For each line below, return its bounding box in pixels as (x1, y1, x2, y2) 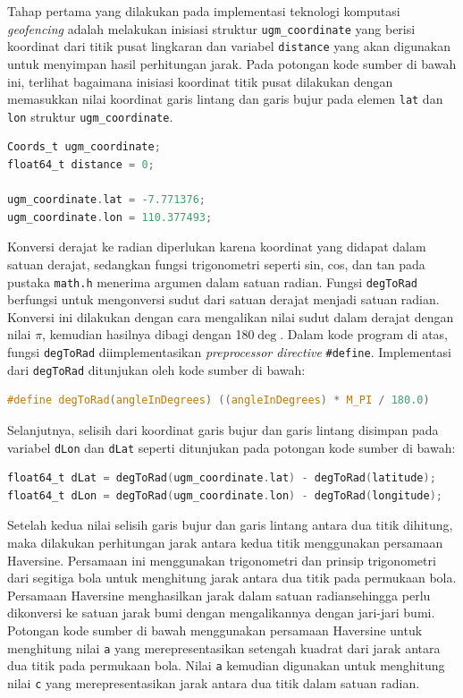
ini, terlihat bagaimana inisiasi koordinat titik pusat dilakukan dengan (7, 72, 393, 90)
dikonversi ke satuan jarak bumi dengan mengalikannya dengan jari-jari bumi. (7, 603, 435, 622)
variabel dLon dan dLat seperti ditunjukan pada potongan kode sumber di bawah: (7, 438, 456, 456)
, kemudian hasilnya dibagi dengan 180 (42, 325, 255, 344)
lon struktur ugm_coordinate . (7, 106, 173, 125)
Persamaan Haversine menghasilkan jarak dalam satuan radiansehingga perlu (7, 585, 431, 604)
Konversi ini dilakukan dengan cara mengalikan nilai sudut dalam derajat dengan (7, 307, 454, 326)
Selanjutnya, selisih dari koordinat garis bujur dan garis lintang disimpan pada (7, 420, 439, 438)
